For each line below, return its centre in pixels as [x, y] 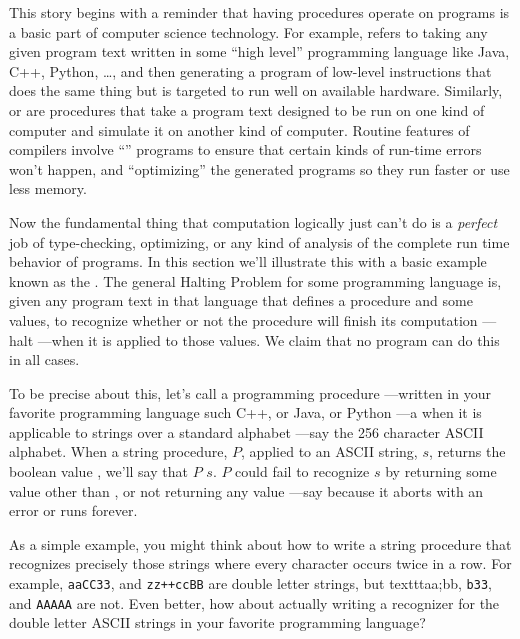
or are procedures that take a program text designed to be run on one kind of [247, 109]
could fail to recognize [302, 471]
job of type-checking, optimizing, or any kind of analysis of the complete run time [259, 241]
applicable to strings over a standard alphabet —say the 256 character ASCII [246, 431]
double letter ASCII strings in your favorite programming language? [217, 622]
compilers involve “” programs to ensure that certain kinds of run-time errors [245, 149]
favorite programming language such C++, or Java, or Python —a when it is [245, 412]
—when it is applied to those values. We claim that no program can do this [268, 339]
